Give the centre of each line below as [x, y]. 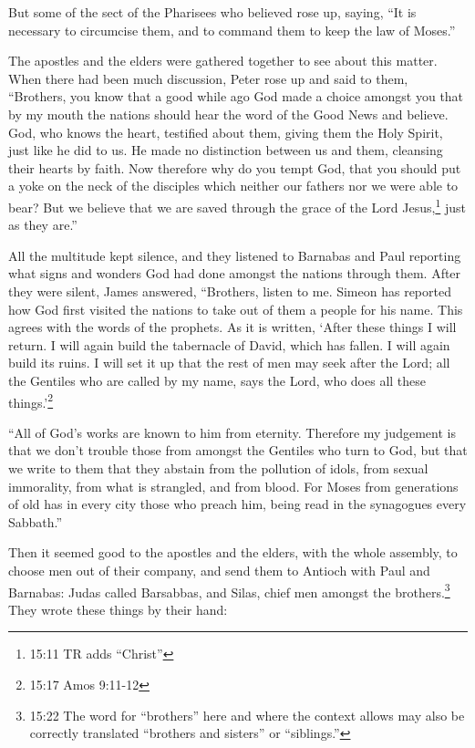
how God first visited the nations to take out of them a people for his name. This [236, 309]
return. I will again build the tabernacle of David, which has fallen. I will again [229, 344]
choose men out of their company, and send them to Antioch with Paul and [219, 570]
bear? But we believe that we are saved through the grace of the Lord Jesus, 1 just [237, 205]
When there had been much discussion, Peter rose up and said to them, [208, 78]
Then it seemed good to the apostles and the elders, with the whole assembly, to [233, 552]
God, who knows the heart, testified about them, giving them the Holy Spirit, [226, 132]
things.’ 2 [31, 400]
